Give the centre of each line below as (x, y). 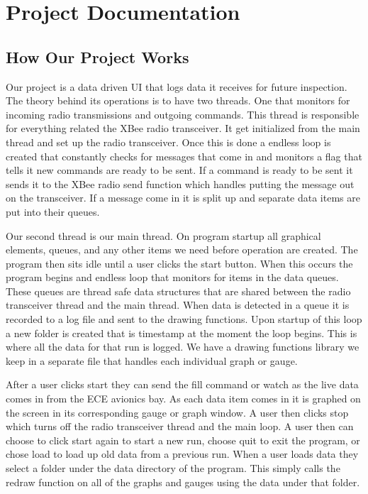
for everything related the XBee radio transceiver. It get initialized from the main (183, 128)
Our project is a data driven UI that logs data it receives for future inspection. (177, 86)
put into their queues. (53, 211)
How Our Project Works (97, 56)
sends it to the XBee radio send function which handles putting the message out (180, 183)
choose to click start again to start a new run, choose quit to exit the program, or (183, 440)
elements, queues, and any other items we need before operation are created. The (182, 249)
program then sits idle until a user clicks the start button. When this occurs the (179, 263)
